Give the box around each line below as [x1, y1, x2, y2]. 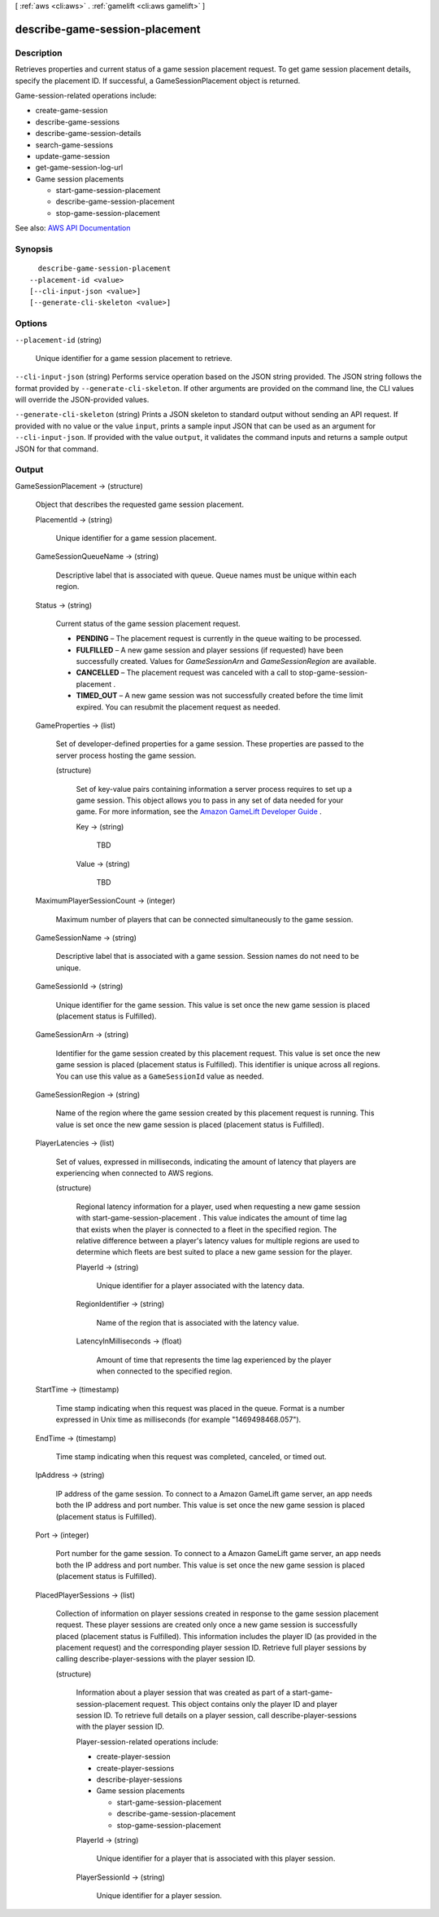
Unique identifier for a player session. [96, 1891, 223, 1901]
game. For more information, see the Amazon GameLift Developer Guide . [76, 807, 323, 816]
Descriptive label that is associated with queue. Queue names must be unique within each [55, 570, 357, 580]
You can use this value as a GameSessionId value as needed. [55, 1071, 264, 1081]
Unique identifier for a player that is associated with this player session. [96, 1853, 336, 1863]
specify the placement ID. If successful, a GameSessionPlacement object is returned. [15, 76, 301, 86]
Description [15, 47, 63, 59]
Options [15, 318, 48, 329]
